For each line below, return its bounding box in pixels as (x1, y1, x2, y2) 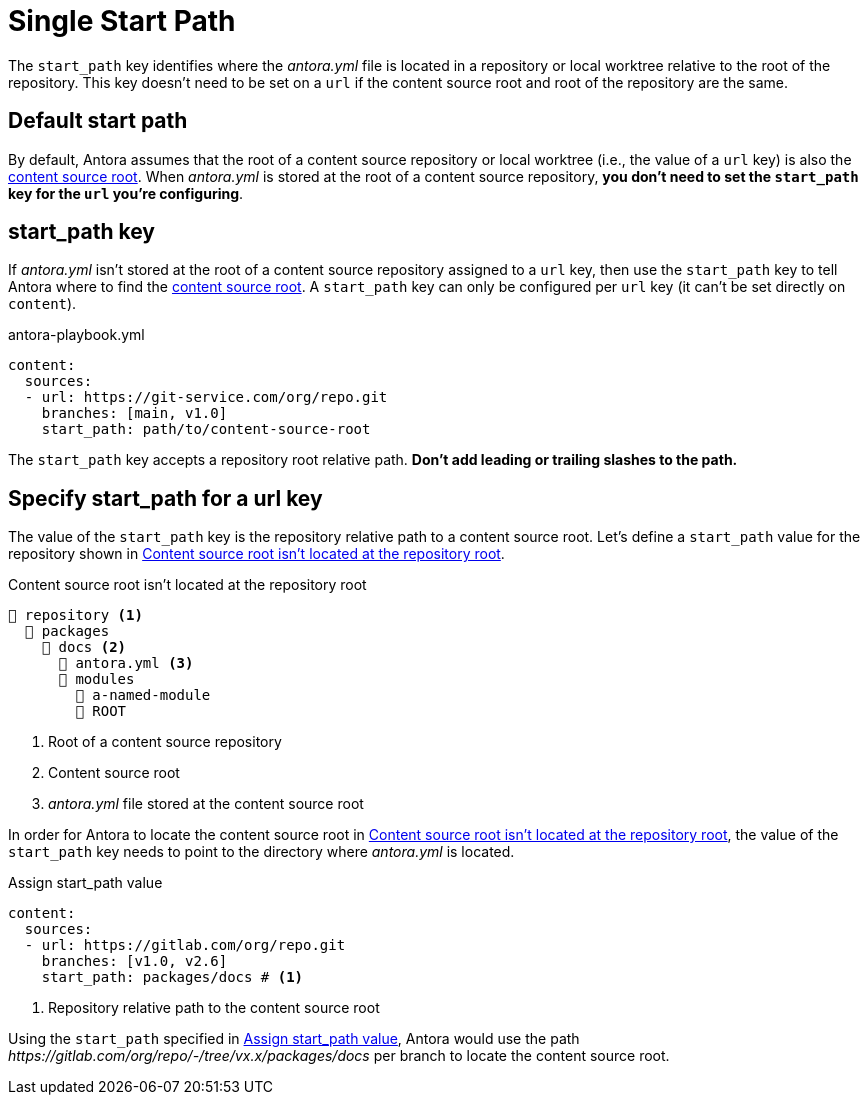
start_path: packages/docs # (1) (41, 969, 304, 986)
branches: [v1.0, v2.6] (41, 953, 228, 970)
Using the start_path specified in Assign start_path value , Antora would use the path (8, 1030, 580, 1048)
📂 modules (58, 671, 135, 688)
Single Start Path (8, 4, 236, 38)
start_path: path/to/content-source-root (41, 421, 371, 438)
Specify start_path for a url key (8, 485, 323, 511)
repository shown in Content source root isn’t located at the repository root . (8, 545, 505, 563)
